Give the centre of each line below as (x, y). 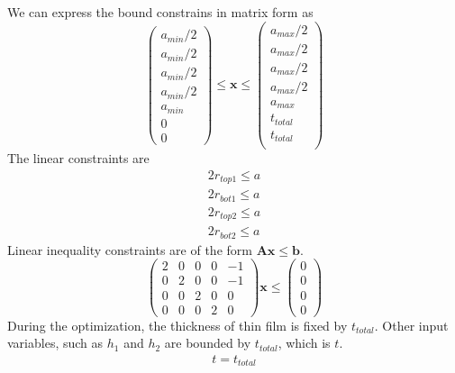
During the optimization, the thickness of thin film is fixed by (177, 325)
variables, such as (55, 343)
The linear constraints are (78, 158)
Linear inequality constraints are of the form (130, 249)
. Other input (411, 325)
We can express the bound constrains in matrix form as (160, 12)
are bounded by (208, 343)
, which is (304, 343)
